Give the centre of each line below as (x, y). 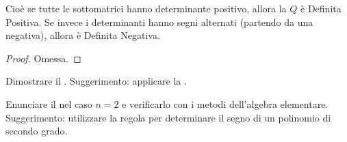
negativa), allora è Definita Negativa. (83, 35)
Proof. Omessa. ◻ (43, 58)
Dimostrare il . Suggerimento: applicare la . (96, 81)
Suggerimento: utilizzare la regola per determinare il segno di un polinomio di (168, 117)
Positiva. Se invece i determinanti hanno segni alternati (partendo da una (159, 22)
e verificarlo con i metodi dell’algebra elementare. (225, 103)
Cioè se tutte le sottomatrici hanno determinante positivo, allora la (146, 8)
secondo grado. (37, 131)
